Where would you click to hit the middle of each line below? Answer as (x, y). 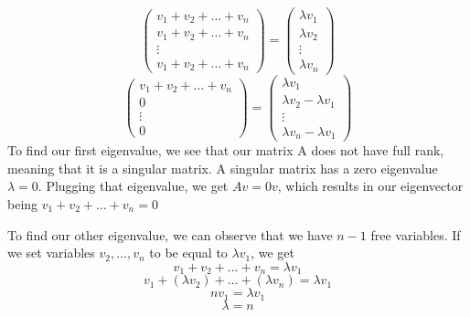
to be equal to (188, 253)
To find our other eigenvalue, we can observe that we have (170, 234)
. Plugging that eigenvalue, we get (133, 186)
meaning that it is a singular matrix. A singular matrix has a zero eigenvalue (223, 168)
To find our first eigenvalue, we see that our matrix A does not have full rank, (226, 150)
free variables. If (416, 234)
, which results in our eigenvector (370, 186)
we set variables (51, 253)
